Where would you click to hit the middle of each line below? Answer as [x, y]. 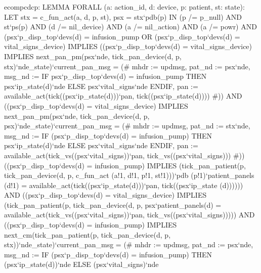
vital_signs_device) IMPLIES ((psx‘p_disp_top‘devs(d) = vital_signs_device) [128, 46]
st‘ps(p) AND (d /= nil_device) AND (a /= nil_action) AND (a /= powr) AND [130, 27]
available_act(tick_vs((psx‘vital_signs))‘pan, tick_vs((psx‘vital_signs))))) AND [129, 215]
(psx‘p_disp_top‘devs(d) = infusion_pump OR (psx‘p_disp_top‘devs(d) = [122, 36]
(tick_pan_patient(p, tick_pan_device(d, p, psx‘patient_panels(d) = [113, 204]
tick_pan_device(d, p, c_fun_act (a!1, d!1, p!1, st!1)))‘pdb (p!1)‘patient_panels [129, 175]
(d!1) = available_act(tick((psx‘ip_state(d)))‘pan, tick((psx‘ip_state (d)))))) [124, 185]
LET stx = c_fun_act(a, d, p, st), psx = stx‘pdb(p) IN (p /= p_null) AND [123, 16]
